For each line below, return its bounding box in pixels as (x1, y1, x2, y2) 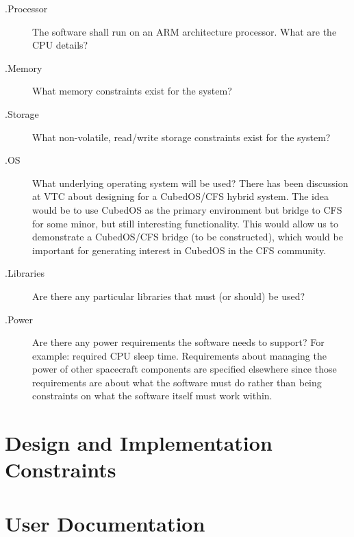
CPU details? (32, 38, 88, 52)
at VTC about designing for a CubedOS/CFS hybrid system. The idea (32, 189, 329, 203)
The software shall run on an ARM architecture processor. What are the (32, 24, 337, 38)
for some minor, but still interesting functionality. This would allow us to (32, 216, 338, 230)
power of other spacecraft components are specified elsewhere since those (32, 362, 337, 376)
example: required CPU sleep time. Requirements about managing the (32, 348, 327, 362)
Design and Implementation (5, 429, 273, 457)
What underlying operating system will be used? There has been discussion (32, 175, 349, 190)
